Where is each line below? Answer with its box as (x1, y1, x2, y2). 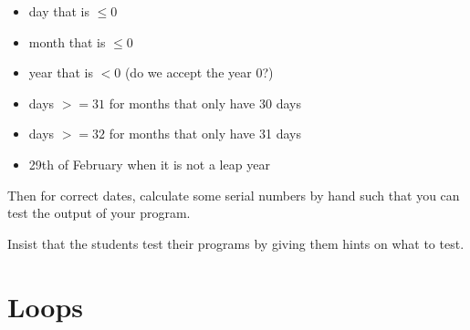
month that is (28, 32, 106, 51)
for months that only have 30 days (109, 93, 301, 112)
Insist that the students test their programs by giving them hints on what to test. (7, 233, 465, 253)
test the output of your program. (7, 203, 191, 222)
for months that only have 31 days (109, 124, 301, 143)
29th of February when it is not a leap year (28, 154, 270, 173)
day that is (28, 2, 89, 20)
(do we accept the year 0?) (124, 63, 274, 82)
